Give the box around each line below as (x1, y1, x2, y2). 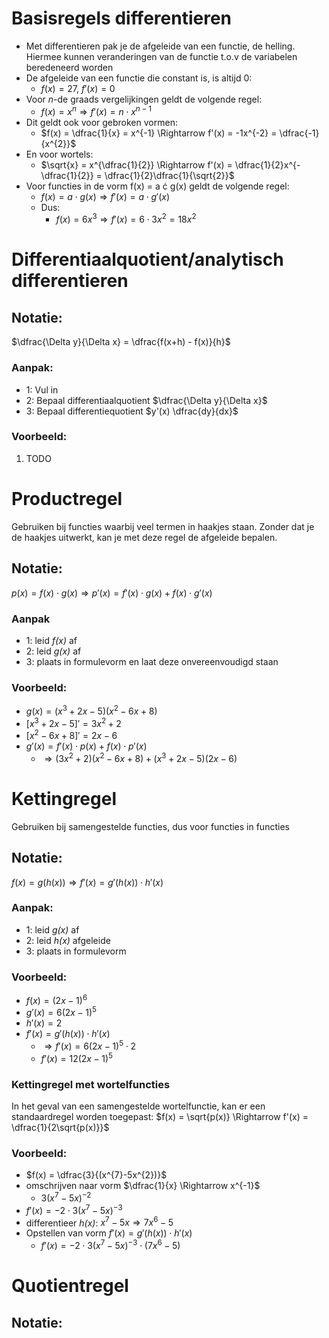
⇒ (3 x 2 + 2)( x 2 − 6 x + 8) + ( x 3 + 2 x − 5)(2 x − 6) (44, 751, 238, 764)
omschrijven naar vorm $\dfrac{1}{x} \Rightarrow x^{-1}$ (25, 1180, 261, 1192)
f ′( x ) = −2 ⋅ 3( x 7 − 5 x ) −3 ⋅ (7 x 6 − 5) (40, 1238, 181, 1251)
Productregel (11, 488, 123, 511)
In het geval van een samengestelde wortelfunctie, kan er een (11, 1100, 266, 1112)
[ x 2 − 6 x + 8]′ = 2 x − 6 (25, 728, 118, 742)
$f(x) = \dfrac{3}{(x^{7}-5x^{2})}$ (25, 1169, 168, 1181)
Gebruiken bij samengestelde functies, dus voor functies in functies (11, 820, 290, 832)
